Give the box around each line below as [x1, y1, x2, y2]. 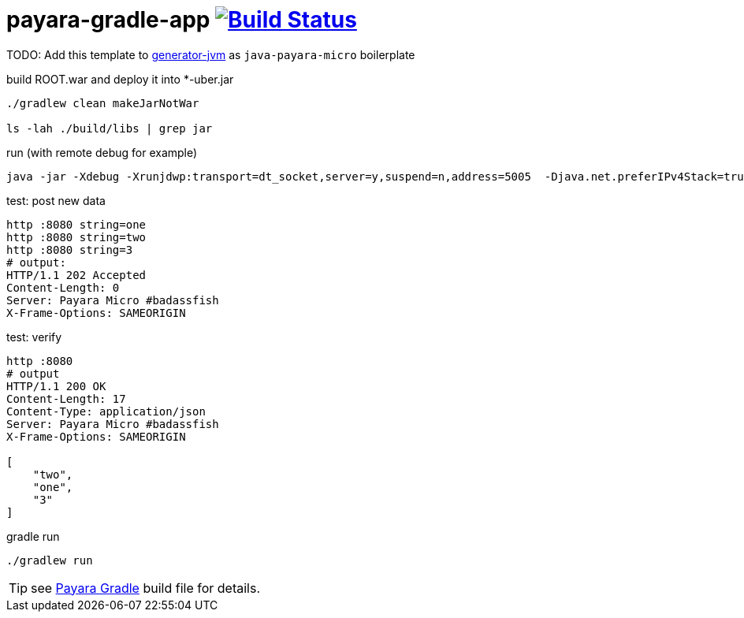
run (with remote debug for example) [6, 145, 198, 159]
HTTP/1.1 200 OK [6, 379, 106, 393]
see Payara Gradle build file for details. [31, 579, 261, 596]
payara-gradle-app [6, 6, 210, 33]
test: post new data [6, 193, 106, 207]
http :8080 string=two [6, 230, 147, 244]
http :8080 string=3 [6, 243, 133, 256]
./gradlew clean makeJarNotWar [6, 96, 199, 110]
